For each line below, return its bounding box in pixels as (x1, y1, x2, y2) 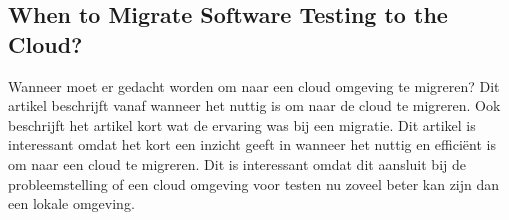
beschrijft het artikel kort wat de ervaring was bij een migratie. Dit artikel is (8, 114, 476, 135)
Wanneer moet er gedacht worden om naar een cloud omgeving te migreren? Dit (8, 75, 500, 96)
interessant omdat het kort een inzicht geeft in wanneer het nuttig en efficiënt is (8, 134, 496, 155)
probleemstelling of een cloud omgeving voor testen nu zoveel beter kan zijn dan (8, 173, 500, 194)
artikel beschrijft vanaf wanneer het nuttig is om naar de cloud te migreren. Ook (8, 95, 501, 116)
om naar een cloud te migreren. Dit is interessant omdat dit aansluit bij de (8, 153, 466, 174)
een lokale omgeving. (8, 193, 135, 214)
